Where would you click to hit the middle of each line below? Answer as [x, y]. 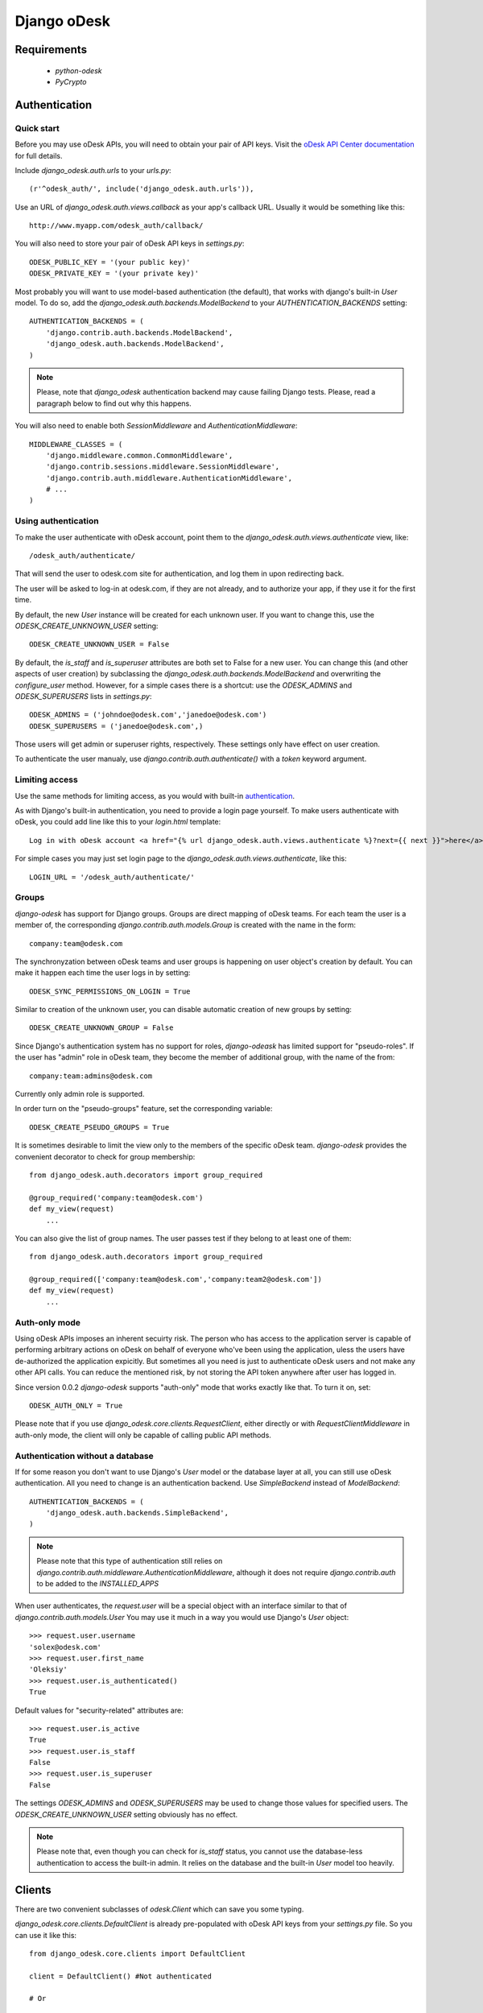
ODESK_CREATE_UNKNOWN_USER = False [99, 645]
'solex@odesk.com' [66, 1647]
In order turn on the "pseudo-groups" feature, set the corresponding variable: [144, 1109]
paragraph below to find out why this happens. [114, 403]
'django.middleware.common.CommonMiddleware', [139, 455]
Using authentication [57, 521]
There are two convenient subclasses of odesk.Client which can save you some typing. [159, 1909]
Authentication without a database [85, 1456]
